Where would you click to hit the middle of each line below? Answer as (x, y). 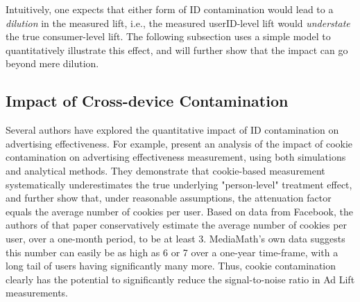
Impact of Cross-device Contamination (147, 101)
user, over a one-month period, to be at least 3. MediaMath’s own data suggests (175, 238)
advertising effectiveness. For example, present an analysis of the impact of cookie (179, 143)
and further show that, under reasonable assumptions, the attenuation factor (169, 198)
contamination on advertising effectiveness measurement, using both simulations (176, 157)
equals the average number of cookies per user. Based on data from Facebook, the (179, 211)
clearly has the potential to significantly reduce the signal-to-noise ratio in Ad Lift (180, 279)
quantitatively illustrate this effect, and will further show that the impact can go (177, 50)
